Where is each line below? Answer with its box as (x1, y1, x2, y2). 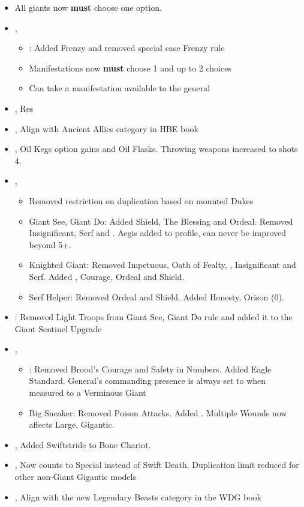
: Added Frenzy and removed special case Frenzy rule (29, 41, 225, 54)
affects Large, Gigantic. (29, 418, 115, 431)
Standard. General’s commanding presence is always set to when (29, 374, 266, 387)
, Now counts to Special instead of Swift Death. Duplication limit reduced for (14, 458, 299, 471)
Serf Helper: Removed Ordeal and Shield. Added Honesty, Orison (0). (29, 290, 284, 303)
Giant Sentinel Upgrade (14, 322, 102, 335)
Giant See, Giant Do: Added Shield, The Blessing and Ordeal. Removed (29, 214, 293, 227)
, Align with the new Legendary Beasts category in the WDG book (14, 490, 261, 503)
